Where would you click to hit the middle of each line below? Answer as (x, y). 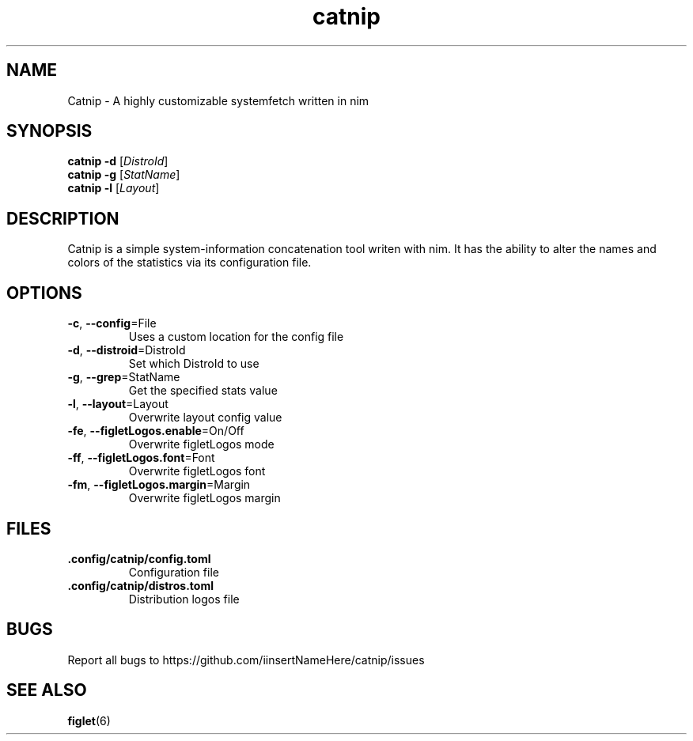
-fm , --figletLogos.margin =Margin (159, 485)
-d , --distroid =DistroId (127, 350)
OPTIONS (44, 293)
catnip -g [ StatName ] (124, 175)
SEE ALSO (47, 690)
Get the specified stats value (203, 391)
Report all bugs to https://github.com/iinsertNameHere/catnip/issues (246, 660)
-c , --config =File (112, 323)
